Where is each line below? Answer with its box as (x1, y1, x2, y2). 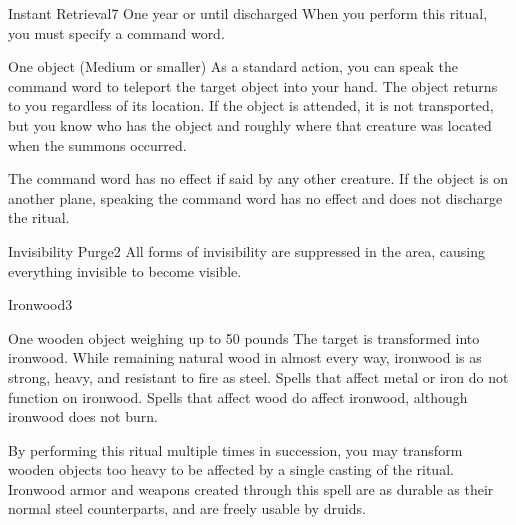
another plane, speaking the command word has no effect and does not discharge (8, 187, 503, 208)
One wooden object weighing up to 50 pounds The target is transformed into (8, 327, 480, 348)
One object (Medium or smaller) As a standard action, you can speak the (8, 56, 458, 77)
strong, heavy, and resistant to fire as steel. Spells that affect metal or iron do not (8, 366, 509, 387)
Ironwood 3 (8, 294, 73, 315)
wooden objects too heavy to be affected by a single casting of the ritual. (8, 459, 454, 480)
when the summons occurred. (8, 134, 187, 155)
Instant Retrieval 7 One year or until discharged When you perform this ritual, (8, 3, 488, 23)
